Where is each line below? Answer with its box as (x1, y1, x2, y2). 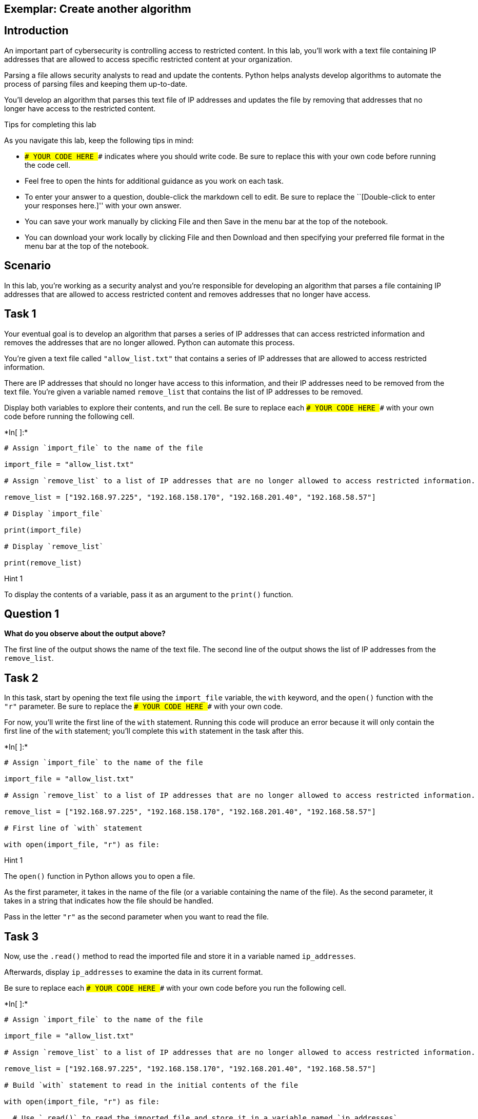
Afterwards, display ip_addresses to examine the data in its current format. (4, 968, 263, 977)
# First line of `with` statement (4, 824, 143, 833)
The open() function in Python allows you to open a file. (4, 872, 195, 881)
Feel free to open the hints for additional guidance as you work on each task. (25, 176, 284, 185)
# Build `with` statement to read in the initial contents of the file (4, 1081, 298, 1090)
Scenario (4, 259, 51, 272)
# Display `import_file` (4, 509, 104, 518)
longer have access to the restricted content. (4, 104, 156, 113)
